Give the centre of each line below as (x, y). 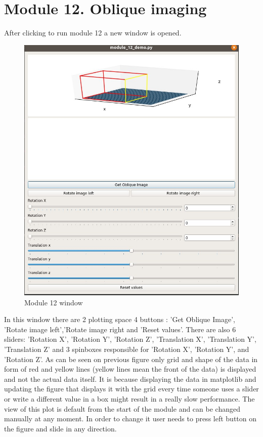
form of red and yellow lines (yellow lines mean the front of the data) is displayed (130, 369)
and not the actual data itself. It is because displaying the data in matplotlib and (130, 379)
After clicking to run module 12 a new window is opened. (93, 33)
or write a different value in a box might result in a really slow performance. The (129, 399)
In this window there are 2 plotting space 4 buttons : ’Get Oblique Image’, (120, 319)
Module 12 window (54, 302)
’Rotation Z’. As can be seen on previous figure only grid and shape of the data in (131, 359)
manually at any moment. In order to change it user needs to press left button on (130, 419)
